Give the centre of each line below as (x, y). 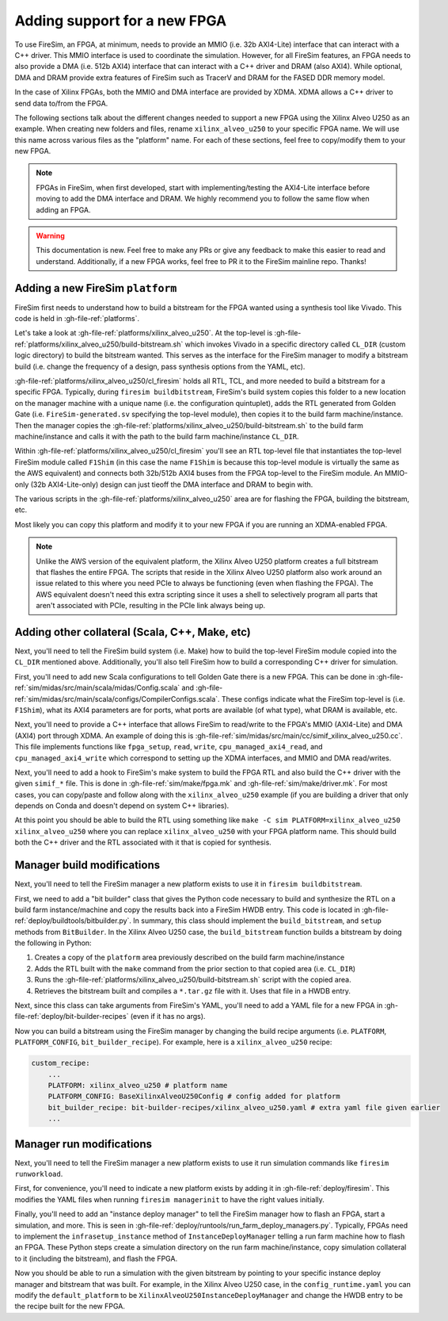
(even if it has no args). (168, 1017)
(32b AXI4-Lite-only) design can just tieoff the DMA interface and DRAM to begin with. (172, 484)
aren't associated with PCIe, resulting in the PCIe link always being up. (151, 606)
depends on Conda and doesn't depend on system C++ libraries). (122, 806)
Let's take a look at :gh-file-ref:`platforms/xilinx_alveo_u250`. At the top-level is (144, 333)
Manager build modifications (87, 865)
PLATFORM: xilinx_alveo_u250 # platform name (138, 1085)
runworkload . (39, 1174)
